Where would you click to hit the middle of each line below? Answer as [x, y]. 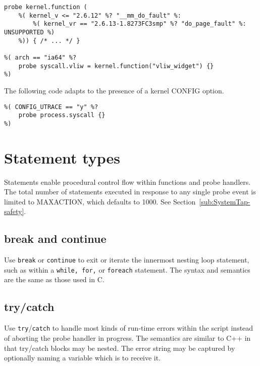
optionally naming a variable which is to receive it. [83, 358]
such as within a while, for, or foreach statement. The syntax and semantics [127, 269]
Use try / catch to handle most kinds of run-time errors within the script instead [129, 328]
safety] [14, 211]
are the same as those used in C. [54, 279]
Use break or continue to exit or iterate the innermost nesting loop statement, [127, 260]
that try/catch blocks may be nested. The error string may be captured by [120, 348]
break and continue [55, 239]
